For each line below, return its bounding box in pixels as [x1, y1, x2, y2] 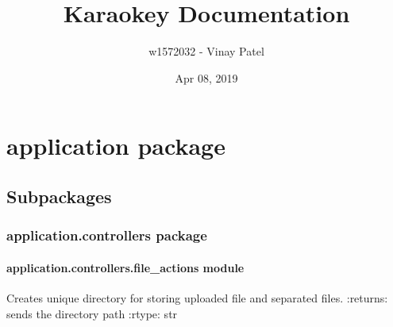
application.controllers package [6, 225, 207, 245]
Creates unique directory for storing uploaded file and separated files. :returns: [6, 289, 388, 306]
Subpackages [6, 183, 112, 208]
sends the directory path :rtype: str [6, 305, 178, 321]
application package [6, 129, 225, 162]
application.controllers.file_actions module [6, 259, 245, 275]
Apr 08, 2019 [175, 69, 238, 86]
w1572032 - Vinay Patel [148, 43, 264, 60]
